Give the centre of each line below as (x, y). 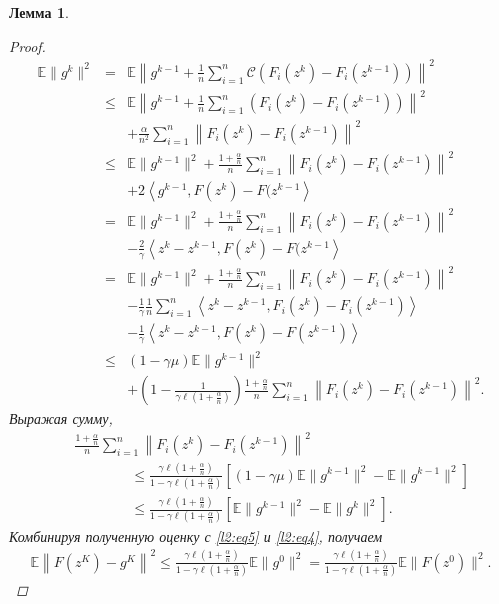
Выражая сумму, (61, 418)
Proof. (27, 45)
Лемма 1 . (39, 12)
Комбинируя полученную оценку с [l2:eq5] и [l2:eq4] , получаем (196, 535)
